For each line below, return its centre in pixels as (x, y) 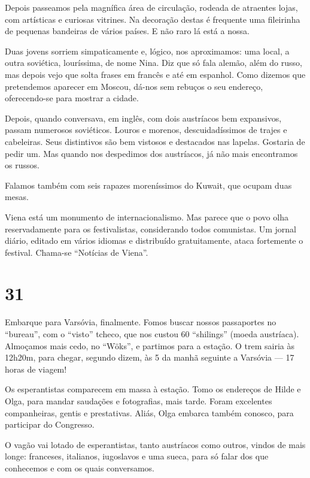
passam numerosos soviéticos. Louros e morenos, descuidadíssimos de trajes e (146, 130)
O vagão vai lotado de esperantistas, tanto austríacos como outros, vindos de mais (155, 444)
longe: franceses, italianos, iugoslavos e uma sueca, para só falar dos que (137, 456)
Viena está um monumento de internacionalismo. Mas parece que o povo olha (147, 217)
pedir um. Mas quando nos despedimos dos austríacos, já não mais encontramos (151, 153)
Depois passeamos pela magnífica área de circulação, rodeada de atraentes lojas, (151, 7)
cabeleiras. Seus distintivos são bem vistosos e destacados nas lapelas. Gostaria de (155, 141)
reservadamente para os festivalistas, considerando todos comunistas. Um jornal (151, 229)
